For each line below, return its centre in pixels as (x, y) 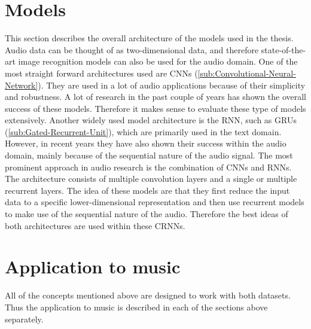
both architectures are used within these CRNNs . (95, 225)
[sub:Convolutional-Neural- (247, 73)
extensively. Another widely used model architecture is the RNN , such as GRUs (151, 120)
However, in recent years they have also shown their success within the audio (146, 143)
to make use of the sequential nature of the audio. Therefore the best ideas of (147, 214)
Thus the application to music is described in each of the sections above (136, 307)
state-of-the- (283, 49)
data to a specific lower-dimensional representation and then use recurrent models (155, 202)
